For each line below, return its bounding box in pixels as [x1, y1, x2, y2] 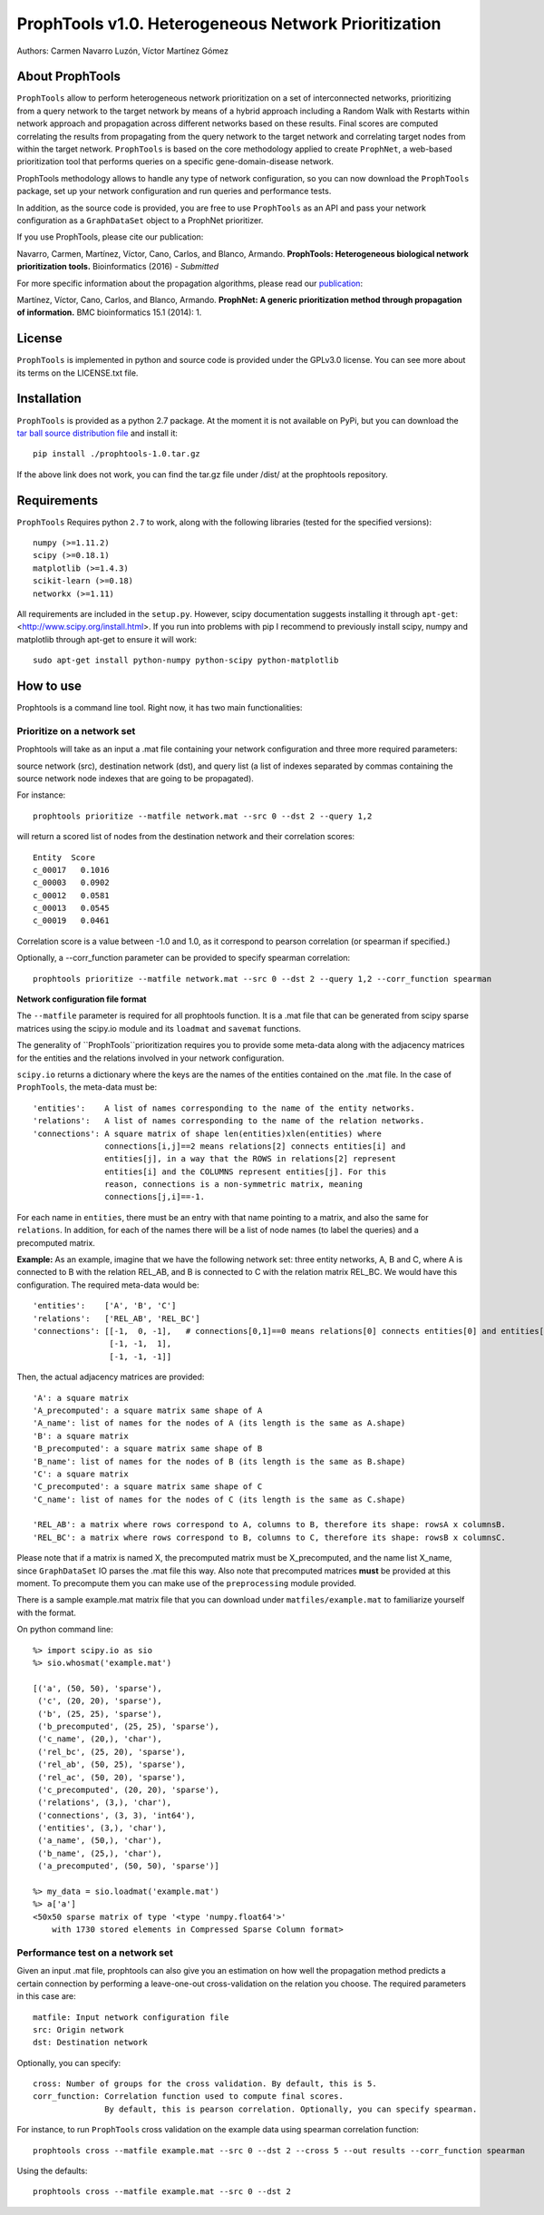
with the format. [16, 1607, 76, 1618]
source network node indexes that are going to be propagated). [16, 772, 254, 784]
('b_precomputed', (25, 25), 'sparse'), [37, 1720, 219, 1731]
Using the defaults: [16, 2165, 88, 2177]
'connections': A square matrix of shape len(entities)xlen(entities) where [33, 1128, 383, 1139]
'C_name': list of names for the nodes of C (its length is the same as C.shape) [33, 1494, 406, 1504]
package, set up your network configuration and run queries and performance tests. [16, 186, 332, 197]
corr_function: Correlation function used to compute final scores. [33, 2092, 344, 2102]
